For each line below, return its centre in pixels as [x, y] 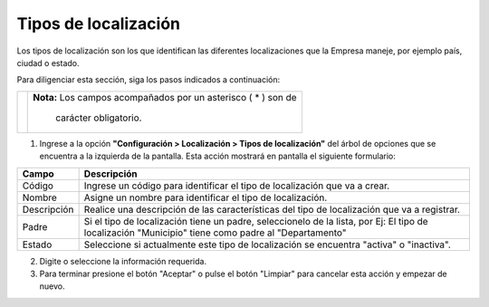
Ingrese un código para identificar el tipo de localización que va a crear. [237, 186]
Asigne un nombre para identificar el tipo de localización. [206, 197]
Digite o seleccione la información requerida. [123, 261]
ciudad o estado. [48, 62]
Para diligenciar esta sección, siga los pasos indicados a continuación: [149, 80]
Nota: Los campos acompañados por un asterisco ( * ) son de [165, 97]
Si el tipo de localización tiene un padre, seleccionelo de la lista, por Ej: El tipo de [256, 221]
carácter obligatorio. [99, 118]
